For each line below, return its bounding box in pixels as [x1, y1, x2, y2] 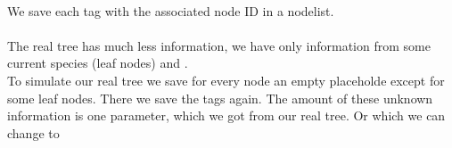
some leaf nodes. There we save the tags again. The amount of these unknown [7, 88, 433, 107]
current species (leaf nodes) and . [7, 53, 188, 72]
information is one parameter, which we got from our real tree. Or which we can [7, 106, 446, 125]
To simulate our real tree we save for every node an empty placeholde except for [7, 70, 445, 89]
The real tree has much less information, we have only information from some [7, 36, 431, 54]
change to [7, 123, 60, 142]
